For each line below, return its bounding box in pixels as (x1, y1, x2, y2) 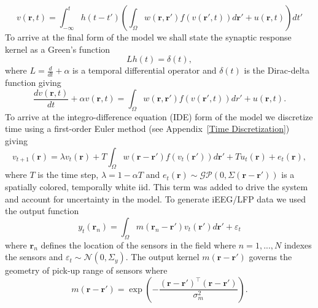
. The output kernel (125, 250, 200, 263)
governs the (249, 250, 292, 263)
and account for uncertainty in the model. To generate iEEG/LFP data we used (5, 192, 306, 205)
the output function (5, 204, 79, 217)
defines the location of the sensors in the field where (41, 238, 236, 251)
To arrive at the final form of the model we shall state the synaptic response (5, 31, 292, 43)
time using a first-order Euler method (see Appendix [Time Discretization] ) (5, 122, 290, 135)
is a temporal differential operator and (72, 64, 217, 77)
